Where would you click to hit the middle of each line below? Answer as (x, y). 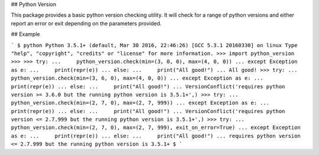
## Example (25, 34)
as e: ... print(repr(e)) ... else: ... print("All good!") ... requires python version (156, 136)
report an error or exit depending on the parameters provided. (86, 23)
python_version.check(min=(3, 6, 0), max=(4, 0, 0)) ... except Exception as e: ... (137, 78)
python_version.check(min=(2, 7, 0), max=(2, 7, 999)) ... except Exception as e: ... (140, 103)
